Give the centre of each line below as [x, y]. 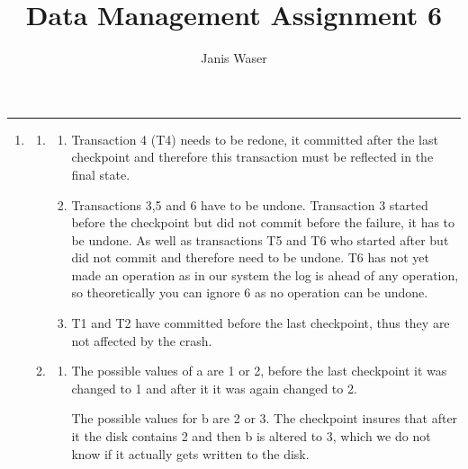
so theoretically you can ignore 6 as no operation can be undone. [250, 292]
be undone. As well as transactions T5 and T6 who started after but [260, 239]
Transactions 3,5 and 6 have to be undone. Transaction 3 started [250, 204]
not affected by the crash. [142, 340]
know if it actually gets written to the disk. [190, 453]
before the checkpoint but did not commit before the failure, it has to [263, 222]
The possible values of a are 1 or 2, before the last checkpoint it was [259, 371]
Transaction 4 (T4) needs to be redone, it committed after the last [255, 139]
